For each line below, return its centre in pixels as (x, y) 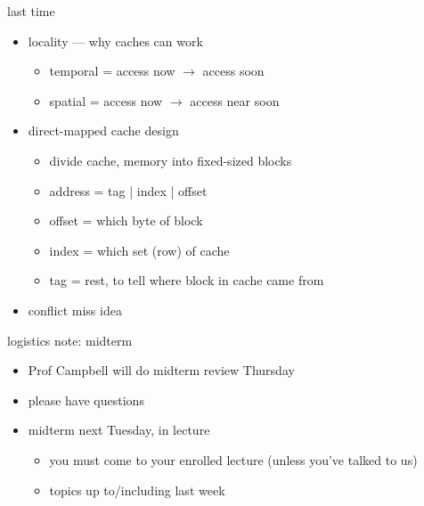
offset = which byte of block (126, 220)
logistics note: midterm (70, 340)
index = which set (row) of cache (139, 250)
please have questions (86, 400)
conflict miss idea (75, 310)
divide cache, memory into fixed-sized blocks (171, 160)
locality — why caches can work (115, 41)
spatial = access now (106, 100)
